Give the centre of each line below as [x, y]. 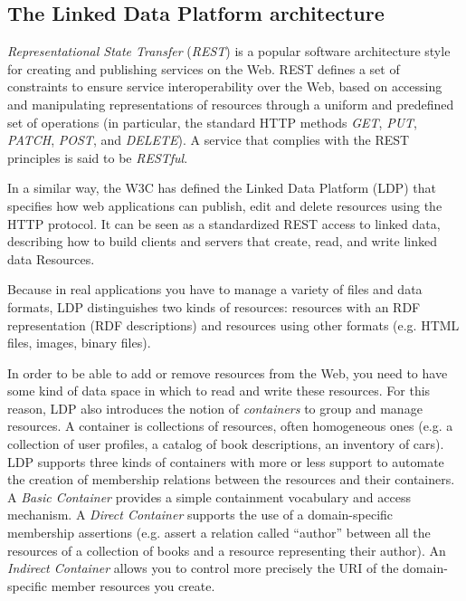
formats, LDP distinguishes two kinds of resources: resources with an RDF [214, 306]
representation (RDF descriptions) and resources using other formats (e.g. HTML [233, 324]
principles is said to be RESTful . [98, 157]
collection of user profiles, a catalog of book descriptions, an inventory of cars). [226, 444]
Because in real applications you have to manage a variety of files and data [215, 289]
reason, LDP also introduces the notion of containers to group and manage [215, 408]
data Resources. [51, 258]
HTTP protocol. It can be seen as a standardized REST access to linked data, [224, 223]
